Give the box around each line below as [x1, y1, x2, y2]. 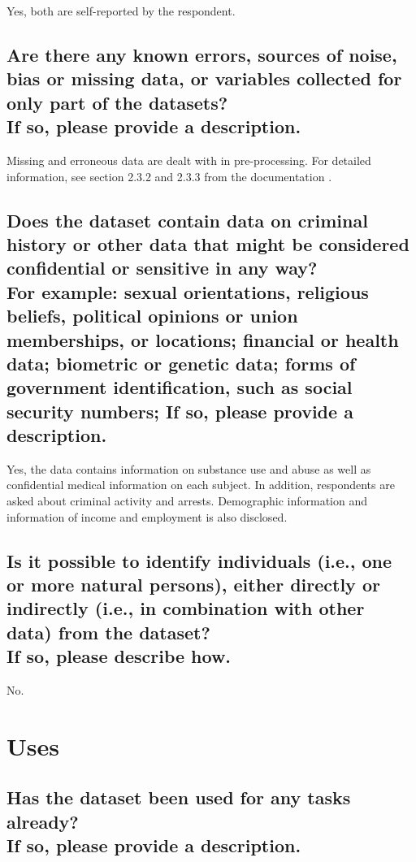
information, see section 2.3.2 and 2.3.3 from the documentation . [6, 167, 332, 184]
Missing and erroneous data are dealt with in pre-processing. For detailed [6, 151, 371, 168]
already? [6, 808, 79, 834]
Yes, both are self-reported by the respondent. [6, 2, 236, 19]
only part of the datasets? [6, 89, 228, 115]
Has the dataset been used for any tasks [6, 785, 351, 810]
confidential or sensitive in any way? [6, 255, 318, 280]
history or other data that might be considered [6, 231, 409, 256]
